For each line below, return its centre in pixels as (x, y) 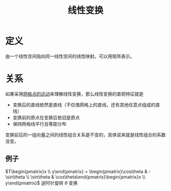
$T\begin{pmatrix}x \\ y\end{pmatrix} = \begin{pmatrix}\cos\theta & (76, 171)
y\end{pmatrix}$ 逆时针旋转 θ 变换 (41, 183)
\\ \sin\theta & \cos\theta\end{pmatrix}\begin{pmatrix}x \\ (86, 177)
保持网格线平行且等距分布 (39, 124)
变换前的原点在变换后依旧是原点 (46, 117)
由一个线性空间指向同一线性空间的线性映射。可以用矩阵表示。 (70, 56)
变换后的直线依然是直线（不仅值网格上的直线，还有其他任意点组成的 (84, 105)
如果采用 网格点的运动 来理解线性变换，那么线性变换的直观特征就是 (74, 94)
